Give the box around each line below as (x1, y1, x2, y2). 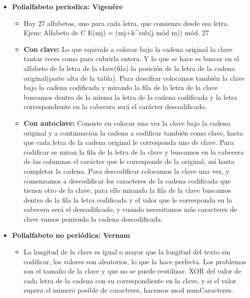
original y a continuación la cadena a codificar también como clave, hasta (23, 127, 243, 138)
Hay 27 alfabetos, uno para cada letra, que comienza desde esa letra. (23, 18, 229, 28)
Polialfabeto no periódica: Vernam (12, 230, 130, 240)
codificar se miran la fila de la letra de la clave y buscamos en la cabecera (23, 146, 244, 157)
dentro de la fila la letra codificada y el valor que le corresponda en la (23, 194, 232, 205)
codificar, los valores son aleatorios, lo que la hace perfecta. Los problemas (23, 256, 247, 266)
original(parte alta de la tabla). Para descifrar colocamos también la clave (23, 72, 245, 83)
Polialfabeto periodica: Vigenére (12, 1, 123, 11)
